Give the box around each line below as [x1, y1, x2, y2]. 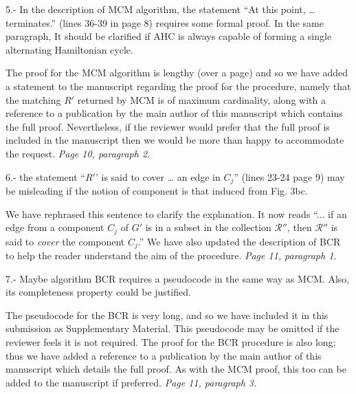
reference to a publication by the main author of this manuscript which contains [5, 106, 343, 120]
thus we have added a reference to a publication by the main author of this [5, 348, 322, 362]
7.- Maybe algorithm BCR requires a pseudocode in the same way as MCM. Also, [5, 271, 350, 285]
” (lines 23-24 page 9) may [234, 169, 345, 184]
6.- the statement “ [5, 169, 85, 184]
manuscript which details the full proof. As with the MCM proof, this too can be [5, 362, 346, 376]
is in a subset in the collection [145, 220, 271, 234]
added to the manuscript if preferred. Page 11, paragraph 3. [5, 375, 257, 389]
